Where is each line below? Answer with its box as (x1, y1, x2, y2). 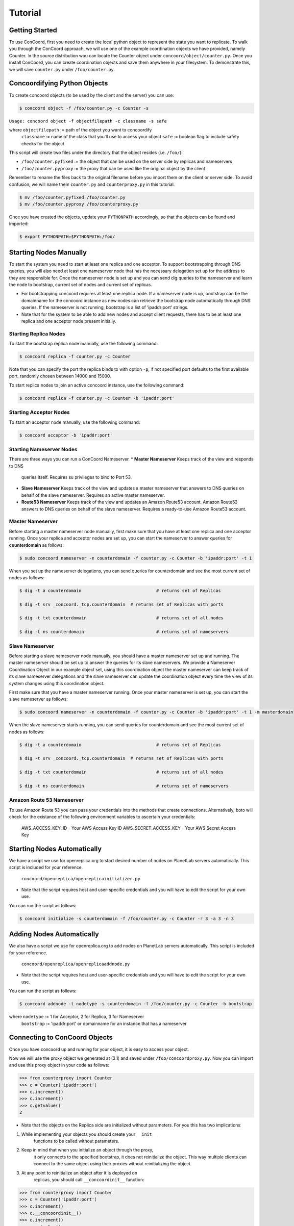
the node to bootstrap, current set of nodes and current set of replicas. (9, 282, 152, 288)
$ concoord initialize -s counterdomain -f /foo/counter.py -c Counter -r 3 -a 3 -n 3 (19, 916, 234, 921)
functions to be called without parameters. (33, 1138, 120, 1144)
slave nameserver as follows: (9, 696, 68, 702)
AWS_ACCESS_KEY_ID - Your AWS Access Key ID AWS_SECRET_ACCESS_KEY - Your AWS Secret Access (21, 825, 236, 831)
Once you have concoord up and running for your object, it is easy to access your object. (9, 1046, 189, 1052)
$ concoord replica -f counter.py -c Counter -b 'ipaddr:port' (19, 395, 175, 401)
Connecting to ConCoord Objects (9, 1033, 113, 1042)
